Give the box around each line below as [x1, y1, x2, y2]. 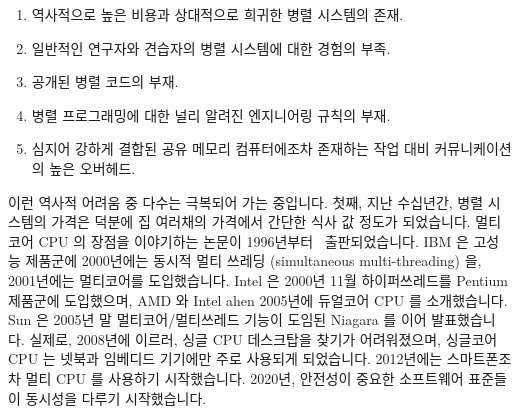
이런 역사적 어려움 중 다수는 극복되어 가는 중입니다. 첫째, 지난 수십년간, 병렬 [8, 191, 484, 212]
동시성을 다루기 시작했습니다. [25, 387, 207, 408]
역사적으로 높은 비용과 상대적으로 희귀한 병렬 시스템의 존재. [31, 4, 404, 24]
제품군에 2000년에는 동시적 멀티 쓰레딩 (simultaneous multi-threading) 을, [25, 250, 482, 271]
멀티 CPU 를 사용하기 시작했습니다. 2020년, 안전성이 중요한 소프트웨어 [25, 367, 464, 388]
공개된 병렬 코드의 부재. [31, 71, 179, 92]
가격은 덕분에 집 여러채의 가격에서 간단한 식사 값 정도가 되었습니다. [51, 211, 471, 232]
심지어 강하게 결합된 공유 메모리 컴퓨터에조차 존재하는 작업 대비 [31, 138, 430, 159]
